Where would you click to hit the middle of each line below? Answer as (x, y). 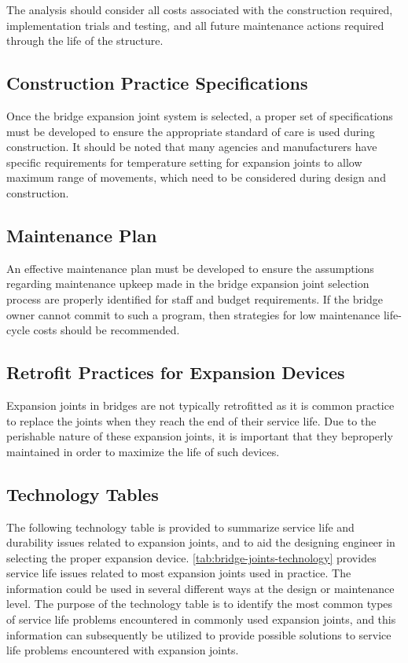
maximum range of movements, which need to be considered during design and (196, 177)
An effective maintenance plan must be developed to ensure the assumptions (190, 268)
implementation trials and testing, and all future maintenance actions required (195, 25)
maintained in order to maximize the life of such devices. (143, 451)
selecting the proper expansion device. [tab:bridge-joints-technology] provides (191, 557)
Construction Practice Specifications (157, 83)
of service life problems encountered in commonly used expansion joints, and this (201, 619)
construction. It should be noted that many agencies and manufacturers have (192, 147)
